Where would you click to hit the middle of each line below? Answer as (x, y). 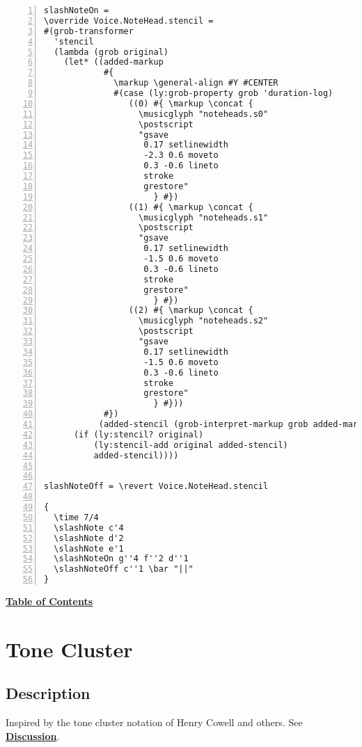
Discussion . (33, 736)
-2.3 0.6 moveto (181, 155)
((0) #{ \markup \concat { (191, 103)
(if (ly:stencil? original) (139, 434)
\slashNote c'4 (89, 528)
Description (48, 693)
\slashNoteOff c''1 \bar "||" (124, 569)
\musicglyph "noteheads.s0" (204, 114)
